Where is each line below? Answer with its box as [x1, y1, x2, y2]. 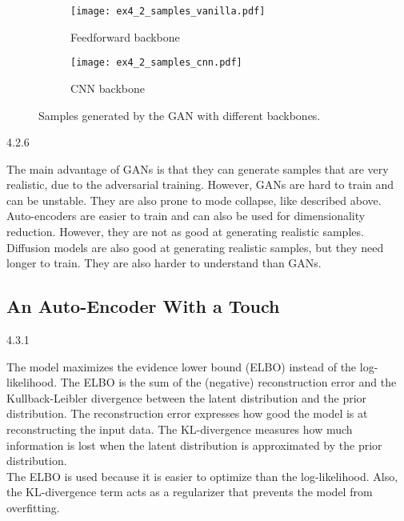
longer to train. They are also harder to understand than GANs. [6, 254, 322, 271]
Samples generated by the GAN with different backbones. [38, 106, 321, 123]
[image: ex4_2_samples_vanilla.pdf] [70, 6, 266, 17]
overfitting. [6, 499, 60, 515]
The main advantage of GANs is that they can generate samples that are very [6, 160, 389, 177]
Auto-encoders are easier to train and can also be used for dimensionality [6, 207, 366, 224]
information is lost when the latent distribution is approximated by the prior [6, 436, 382, 453]
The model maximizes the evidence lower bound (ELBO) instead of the [6, 358, 357, 375]
